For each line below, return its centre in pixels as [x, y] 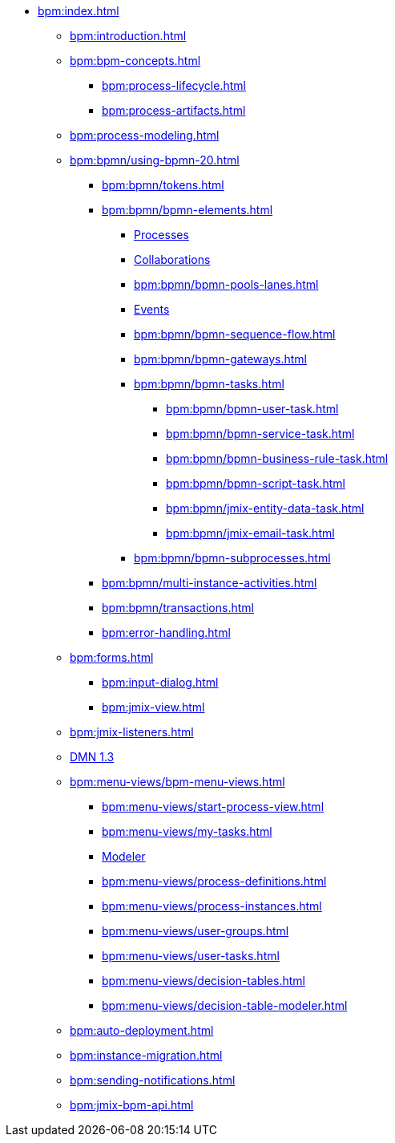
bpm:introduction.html [128, 36]
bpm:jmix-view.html [153, 707]
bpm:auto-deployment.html [142, 1030]
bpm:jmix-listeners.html [132, 732]
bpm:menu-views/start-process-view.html [213, 807]
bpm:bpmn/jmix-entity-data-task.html [265, 508]
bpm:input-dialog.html [160, 682]
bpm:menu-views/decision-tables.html [204, 981]
